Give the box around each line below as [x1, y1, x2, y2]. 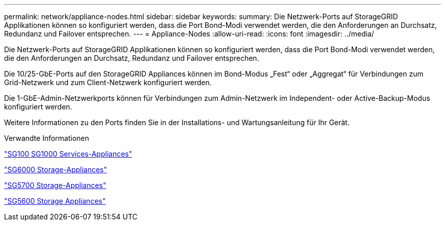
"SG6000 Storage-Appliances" [4, 165, 107, 174]
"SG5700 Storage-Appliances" [4, 181, 107, 190]
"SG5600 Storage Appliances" [4, 197, 106, 205]
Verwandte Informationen [4, 134, 89, 142]
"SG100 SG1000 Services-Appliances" [4, 149, 132, 158]
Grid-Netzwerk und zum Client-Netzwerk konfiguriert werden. [4, 78, 212, 87]
